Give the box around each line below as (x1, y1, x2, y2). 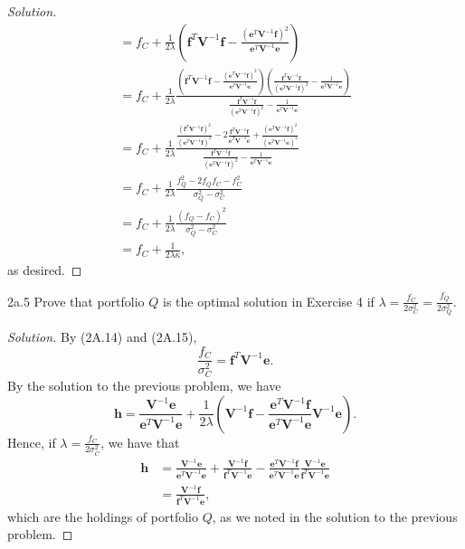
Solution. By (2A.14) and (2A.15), (7, 327, 197, 346)
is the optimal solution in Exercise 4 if (163, 291, 375, 310)
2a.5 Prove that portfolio (7, 291, 145, 310)
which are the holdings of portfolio (7, 506, 198, 525)
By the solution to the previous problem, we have (7, 376, 281, 395)
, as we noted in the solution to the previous (212, 506, 458, 525)
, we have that (100, 432, 180, 451)
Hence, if (7, 432, 56, 451)
